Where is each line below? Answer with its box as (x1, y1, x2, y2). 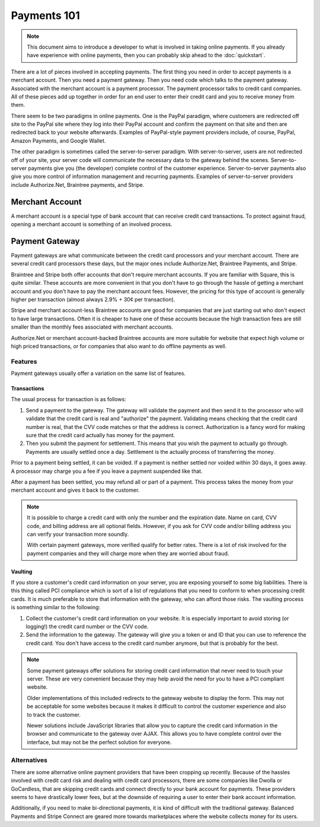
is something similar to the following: (11, 604, 101, 611)
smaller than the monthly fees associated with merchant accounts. (11, 323, 174, 330)
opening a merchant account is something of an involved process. (11, 221, 172, 228)
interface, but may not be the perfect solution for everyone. (27, 739, 172, 746)
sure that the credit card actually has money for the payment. (25, 432, 175, 438)
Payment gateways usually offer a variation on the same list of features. (11, 370, 186, 377)
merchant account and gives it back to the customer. (11, 486, 140, 494)
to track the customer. (27, 711, 81, 718)
